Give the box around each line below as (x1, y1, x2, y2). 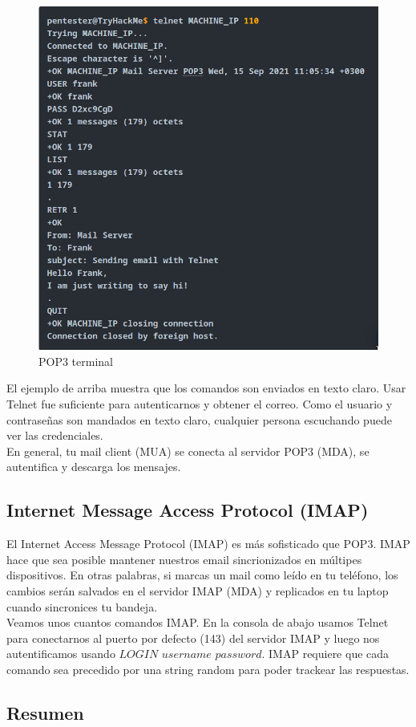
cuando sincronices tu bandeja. (6, 598, 158, 615)
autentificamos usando (6, 645, 115, 662)
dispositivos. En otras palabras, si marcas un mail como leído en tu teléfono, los (6, 567, 398, 583)
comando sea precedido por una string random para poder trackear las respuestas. (6, 660, 410, 677)
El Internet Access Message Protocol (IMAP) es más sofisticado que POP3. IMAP (6, 535, 410, 552)
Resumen (6, 700, 84, 725)
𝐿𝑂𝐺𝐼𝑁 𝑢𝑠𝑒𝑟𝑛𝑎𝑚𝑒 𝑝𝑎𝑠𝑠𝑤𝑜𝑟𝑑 (119, 649, 262, 661)
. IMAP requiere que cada (261, 645, 390, 662)
